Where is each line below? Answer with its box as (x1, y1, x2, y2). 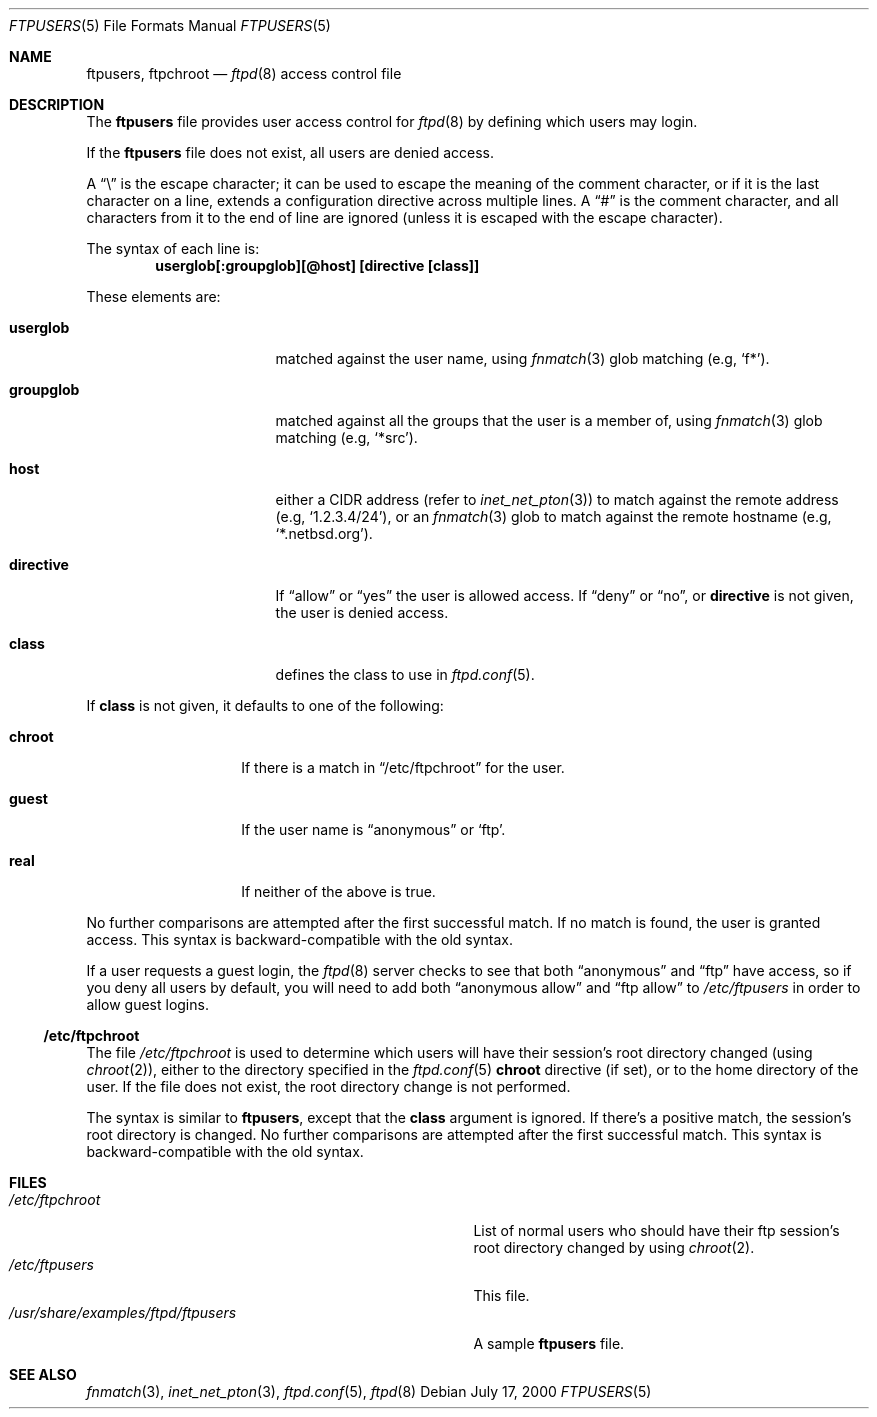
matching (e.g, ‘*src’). (275, 429, 418, 446)
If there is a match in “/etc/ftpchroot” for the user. (241, 759, 565, 776)
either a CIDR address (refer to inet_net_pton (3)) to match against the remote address (275, 491, 839, 508)
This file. (473, 1287, 530, 1304)
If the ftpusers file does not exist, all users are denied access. (86, 144, 495, 161)
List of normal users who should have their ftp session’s (473, 1222, 840, 1239)
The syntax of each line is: (86, 240, 260, 257)
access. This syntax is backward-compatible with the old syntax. (86, 931, 514, 948)
